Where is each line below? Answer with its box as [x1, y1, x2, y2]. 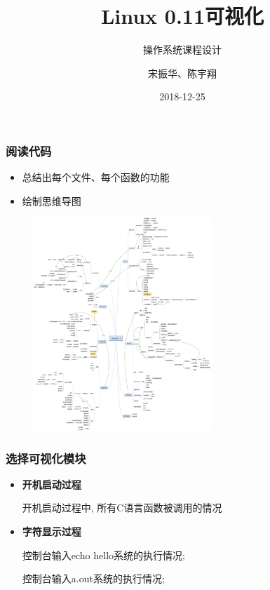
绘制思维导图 [22, 193, 81, 208]
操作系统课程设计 [143, 42, 222, 57]
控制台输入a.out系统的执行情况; [22, 571, 165, 586]
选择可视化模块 [6, 449, 86, 467]
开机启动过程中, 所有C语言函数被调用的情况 [22, 500, 222, 515]
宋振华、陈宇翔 [148, 65, 217, 80]
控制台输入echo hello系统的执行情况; [22, 547, 185, 562]
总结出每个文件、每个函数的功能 [22, 170, 170, 185]
